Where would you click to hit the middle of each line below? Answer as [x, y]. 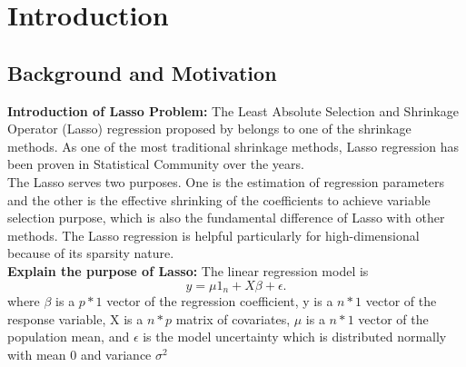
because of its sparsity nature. [91, 253]
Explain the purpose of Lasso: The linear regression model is [188, 270]
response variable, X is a [75, 318]
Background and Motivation [142, 72]
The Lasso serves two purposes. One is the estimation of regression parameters [226, 181]
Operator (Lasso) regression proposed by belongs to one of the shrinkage [209, 129]
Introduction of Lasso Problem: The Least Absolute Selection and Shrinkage [233, 110]
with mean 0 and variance [79, 354]
